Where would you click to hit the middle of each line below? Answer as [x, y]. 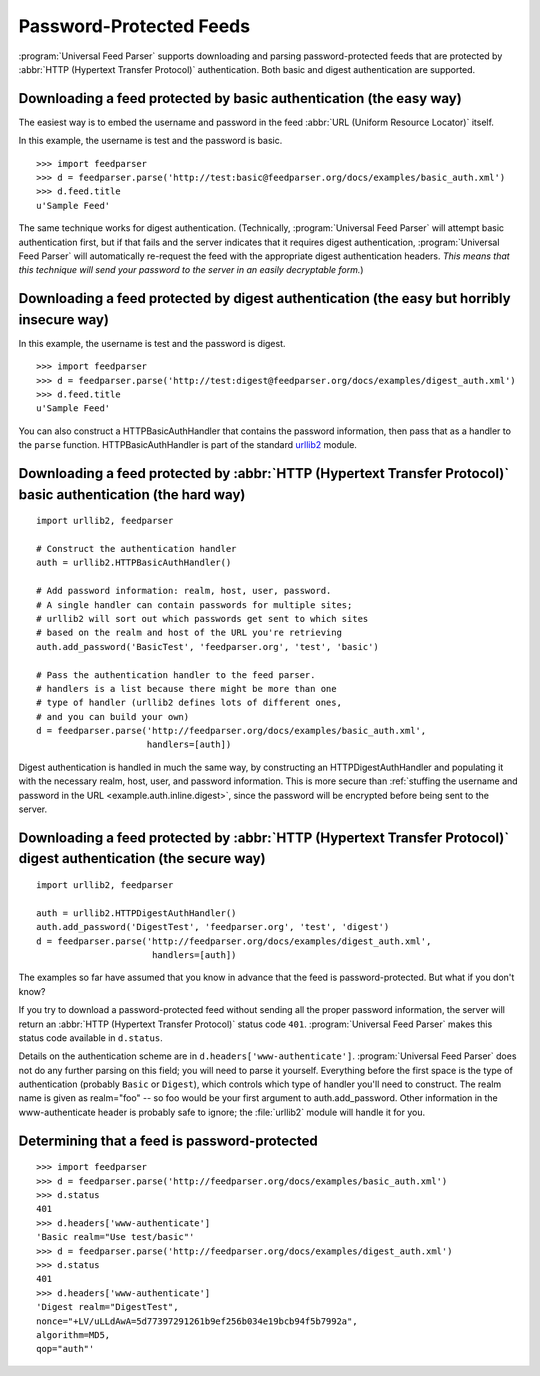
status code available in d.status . [91, 1037]
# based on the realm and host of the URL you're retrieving [189, 633]
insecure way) [64, 319]
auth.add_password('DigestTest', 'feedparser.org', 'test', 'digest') [213, 927]
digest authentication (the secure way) [142, 858]
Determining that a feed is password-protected [168, 1140]
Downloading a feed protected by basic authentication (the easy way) [240, 98]
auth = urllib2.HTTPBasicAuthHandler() [134, 563]
